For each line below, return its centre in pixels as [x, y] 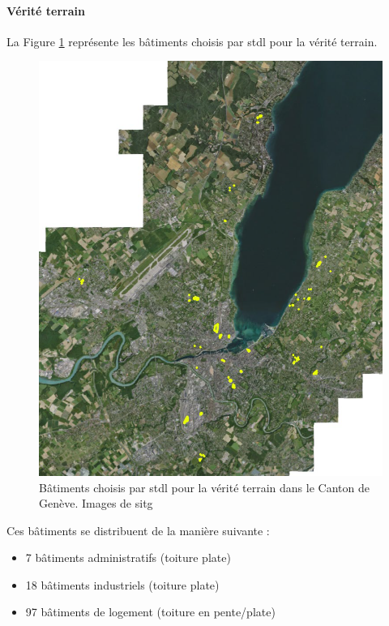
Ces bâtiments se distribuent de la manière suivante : [138, 530]
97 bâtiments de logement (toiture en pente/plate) [150, 612]
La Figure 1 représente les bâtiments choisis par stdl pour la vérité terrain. [192, 41]
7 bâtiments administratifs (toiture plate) [128, 557]
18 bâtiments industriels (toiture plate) [122, 584]
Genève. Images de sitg [96, 503]
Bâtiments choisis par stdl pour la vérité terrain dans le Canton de [204, 487]
